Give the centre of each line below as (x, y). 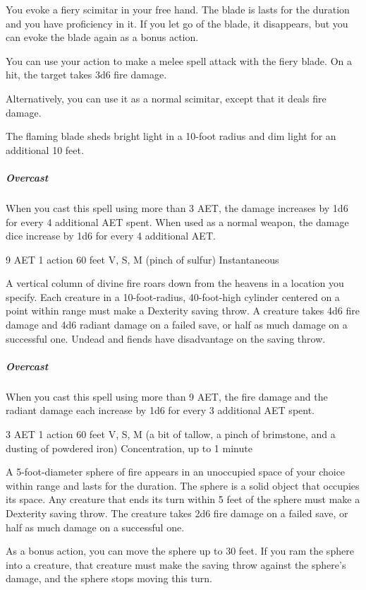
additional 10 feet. (45, 149)
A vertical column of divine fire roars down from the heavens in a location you (175, 283)
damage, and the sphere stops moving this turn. (109, 578)
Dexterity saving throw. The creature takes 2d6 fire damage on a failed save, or (177, 513)
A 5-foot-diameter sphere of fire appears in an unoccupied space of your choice (176, 472)
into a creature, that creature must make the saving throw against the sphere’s (176, 564)
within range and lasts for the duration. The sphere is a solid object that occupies (183, 485)
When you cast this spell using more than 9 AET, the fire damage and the (167, 396)
